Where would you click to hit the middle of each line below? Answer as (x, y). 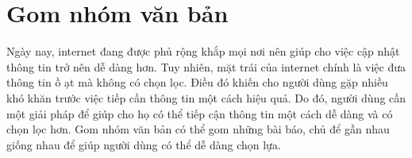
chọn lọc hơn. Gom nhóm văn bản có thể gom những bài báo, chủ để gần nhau (198, 129)
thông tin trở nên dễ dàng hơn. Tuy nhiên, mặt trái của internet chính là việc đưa (206, 66)
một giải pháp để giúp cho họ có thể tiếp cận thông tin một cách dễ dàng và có (200, 113)
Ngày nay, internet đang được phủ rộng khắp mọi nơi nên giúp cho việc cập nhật (203, 51)
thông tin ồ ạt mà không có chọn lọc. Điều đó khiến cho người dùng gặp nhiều (197, 82)
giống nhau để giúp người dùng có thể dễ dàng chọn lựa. (144, 144)
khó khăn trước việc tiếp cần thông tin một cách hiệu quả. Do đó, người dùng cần (206, 97)
